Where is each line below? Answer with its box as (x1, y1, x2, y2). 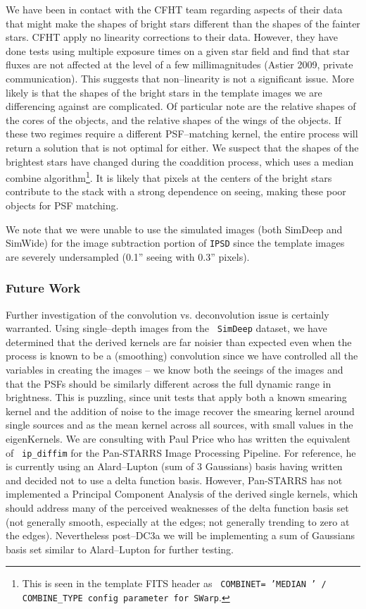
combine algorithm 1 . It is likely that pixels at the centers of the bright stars (6, 168, 332, 185)
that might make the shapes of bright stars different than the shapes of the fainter (6, 16, 360, 30)
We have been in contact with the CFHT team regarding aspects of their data (6, 2, 343, 16)
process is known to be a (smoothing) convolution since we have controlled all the (6, 348, 358, 363)
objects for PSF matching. (6, 197, 119, 212)
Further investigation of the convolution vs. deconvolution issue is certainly (6, 307, 329, 321)
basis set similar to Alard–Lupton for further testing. (6, 541, 234, 556)
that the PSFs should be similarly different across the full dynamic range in (6, 376, 332, 390)
